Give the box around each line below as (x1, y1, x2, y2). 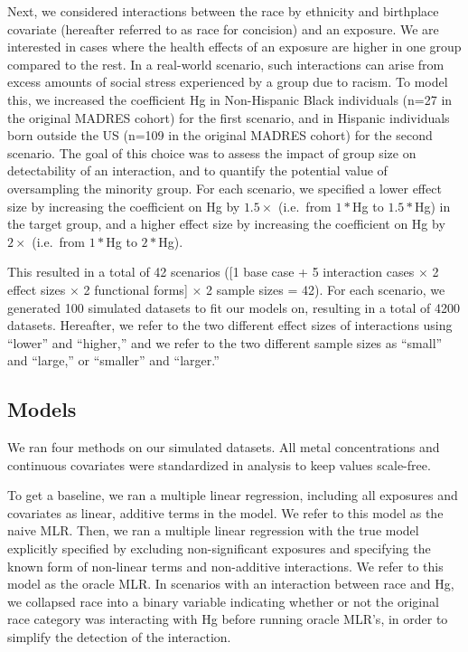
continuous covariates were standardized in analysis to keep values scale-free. (7, 455, 431, 474)
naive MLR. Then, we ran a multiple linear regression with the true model (7, 521, 419, 540)
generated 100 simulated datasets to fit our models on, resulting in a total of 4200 (7, 298, 460, 317)
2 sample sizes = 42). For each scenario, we (206, 279, 445, 298)
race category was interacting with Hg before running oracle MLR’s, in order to (7, 609, 448, 628)
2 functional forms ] (83, 279, 188, 298)
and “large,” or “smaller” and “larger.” (7, 351, 220, 370)
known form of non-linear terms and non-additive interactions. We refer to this (7, 556, 444, 575)
